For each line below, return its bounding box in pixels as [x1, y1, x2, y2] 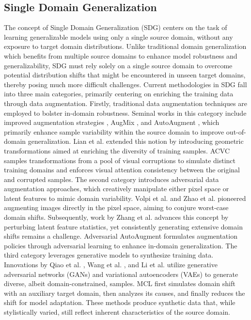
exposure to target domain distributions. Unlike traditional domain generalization [4, 41, 247, 51]
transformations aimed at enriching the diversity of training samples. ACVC [4, 145, 230, 155]
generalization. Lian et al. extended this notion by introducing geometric [28, 136, 244, 146]
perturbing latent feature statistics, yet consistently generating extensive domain [4, 221, 243, 231]
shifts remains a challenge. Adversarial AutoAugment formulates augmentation [4, 231, 237, 241]
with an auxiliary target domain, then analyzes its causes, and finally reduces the [4, 288, 245, 298]
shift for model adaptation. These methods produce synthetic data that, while [4, 297, 235, 307]
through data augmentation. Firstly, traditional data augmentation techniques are [4, 98, 247, 108]
